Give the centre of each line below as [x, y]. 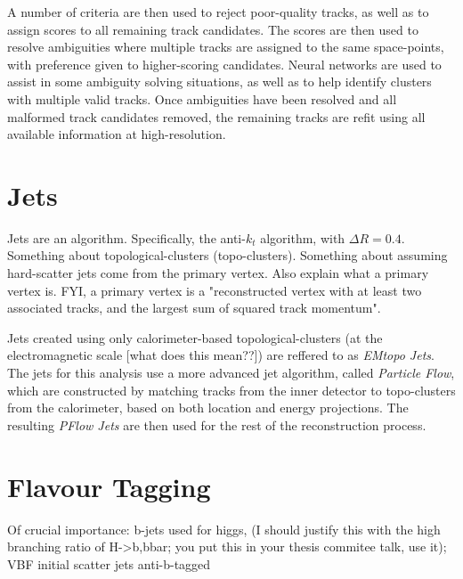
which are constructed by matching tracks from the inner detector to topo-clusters [231, 390]
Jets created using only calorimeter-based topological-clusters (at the [195, 337]
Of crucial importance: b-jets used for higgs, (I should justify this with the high [224, 529]
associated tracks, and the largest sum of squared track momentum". [194, 308]
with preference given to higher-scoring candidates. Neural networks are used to [224, 64]
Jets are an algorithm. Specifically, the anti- [126, 237]
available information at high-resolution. [117, 134]
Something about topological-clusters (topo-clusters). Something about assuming [227, 255]
